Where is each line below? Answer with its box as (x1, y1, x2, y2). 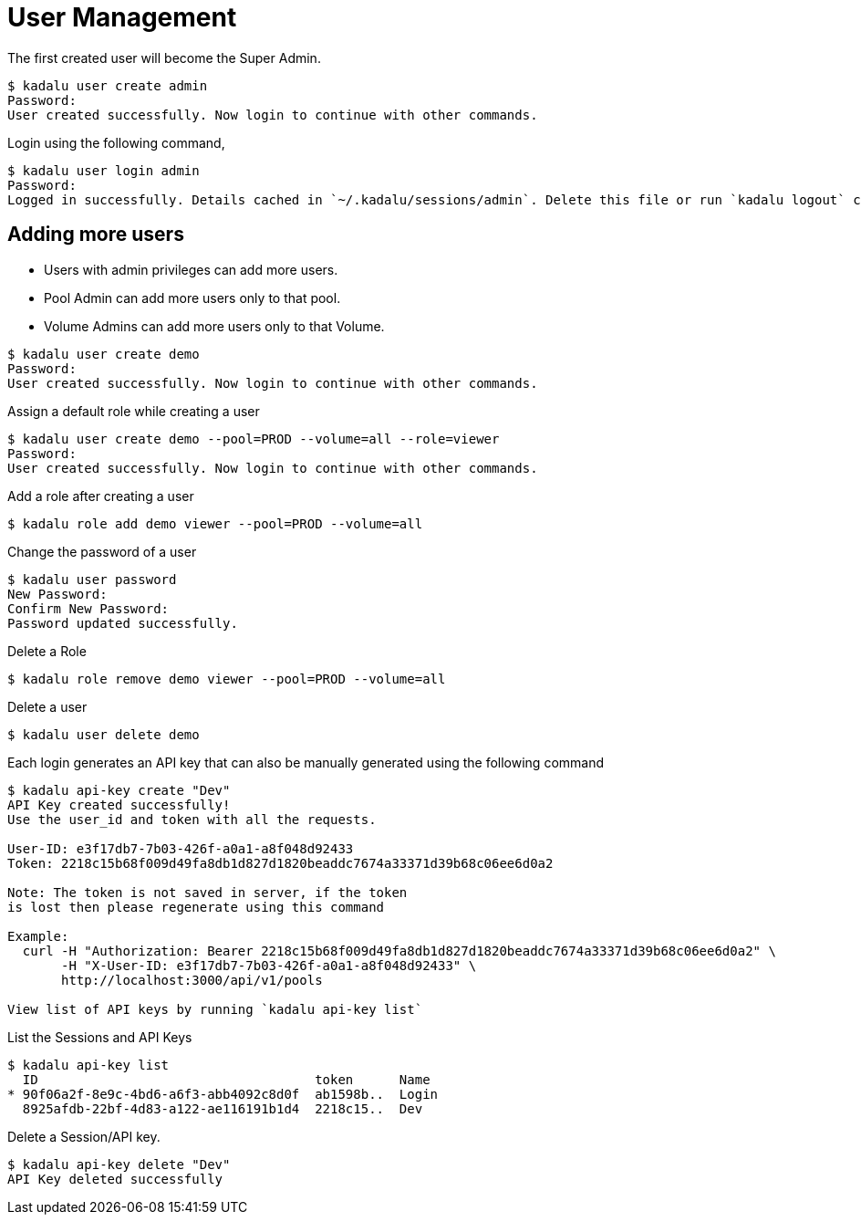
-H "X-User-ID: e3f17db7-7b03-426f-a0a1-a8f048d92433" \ (61, 957, 477, 973)
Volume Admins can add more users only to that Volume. (44, 318, 385, 334)
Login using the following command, (7, 134, 225, 151)
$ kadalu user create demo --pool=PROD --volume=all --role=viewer (7, 431, 500, 446)
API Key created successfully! (7, 797, 231, 812)
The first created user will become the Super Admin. (7, 49, 321, 66)
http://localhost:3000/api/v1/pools (61, 972, 323, 987)
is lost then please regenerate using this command (7, 899, 385, 914)
